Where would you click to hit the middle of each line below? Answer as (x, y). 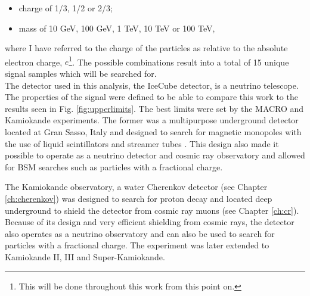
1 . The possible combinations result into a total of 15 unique (179, 61)
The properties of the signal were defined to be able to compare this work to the (151, 97)
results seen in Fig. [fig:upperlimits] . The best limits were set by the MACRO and (154, 108)
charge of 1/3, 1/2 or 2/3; (66, 8)
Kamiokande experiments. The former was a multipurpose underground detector (152, 120)
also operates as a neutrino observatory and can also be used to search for (140, 233)
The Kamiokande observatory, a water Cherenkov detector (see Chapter (136, 187)
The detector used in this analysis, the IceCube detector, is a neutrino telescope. (152, 85)
